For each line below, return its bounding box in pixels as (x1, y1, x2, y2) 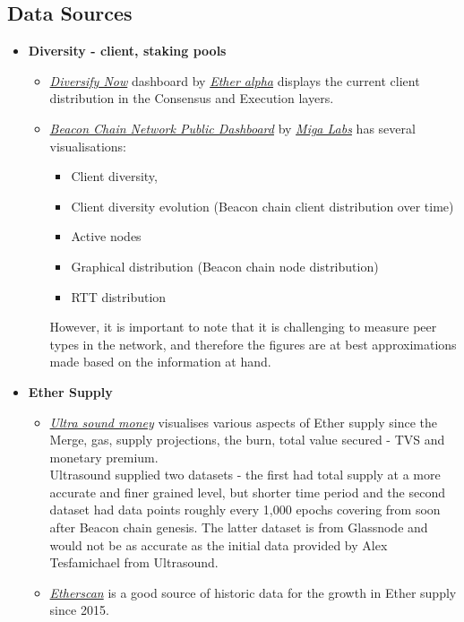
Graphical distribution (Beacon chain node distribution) (71, 256, 379, 275)
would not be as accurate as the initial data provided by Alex (49, 535, 388, 554)
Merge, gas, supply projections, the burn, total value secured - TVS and (49, 430, 445, 449)
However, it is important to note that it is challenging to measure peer (49, 317, 437, 336)
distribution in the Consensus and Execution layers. (49, 89, 334, 108)
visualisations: (49, 136, 127, 155)
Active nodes (71, 227, 142, 246)
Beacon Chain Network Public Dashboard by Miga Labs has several (49, 118, 416, 137)
